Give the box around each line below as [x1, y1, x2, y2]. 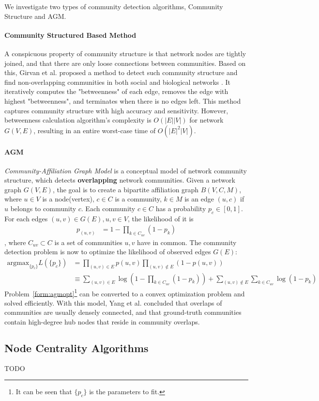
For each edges [4, 213, 48, 223]
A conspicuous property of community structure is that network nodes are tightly [4, 48, 246, 58]
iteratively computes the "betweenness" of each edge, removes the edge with [4, 86, 228, 96]
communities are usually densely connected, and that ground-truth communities [4, 307, 242, 317]
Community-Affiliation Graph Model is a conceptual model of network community [4, 165, 247, 175]
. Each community [81, 203, 136, 213]
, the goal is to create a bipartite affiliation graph [52, 184, 199, 194]
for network [189, 115, 224, 125]
